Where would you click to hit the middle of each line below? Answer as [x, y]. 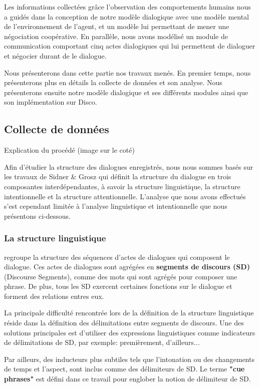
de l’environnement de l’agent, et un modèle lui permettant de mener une [117, 26]
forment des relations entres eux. [54, 296]
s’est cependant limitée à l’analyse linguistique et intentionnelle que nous [116, 206]
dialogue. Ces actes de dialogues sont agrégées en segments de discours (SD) [127, 267]
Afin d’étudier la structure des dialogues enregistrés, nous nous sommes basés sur [128, 166]
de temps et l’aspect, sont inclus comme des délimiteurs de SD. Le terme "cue [124, 369]
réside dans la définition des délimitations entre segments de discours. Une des [124, 323]
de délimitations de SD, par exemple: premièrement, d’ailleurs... [102, 342]
